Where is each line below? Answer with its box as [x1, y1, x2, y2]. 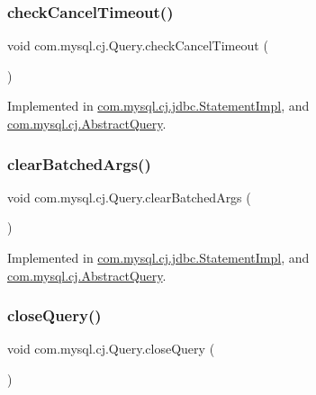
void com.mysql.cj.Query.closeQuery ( [7, 339, 215, 358]
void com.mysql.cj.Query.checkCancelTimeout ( [7, 36, 268, 55]
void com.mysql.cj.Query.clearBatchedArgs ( [7, 187, 251, 206]
